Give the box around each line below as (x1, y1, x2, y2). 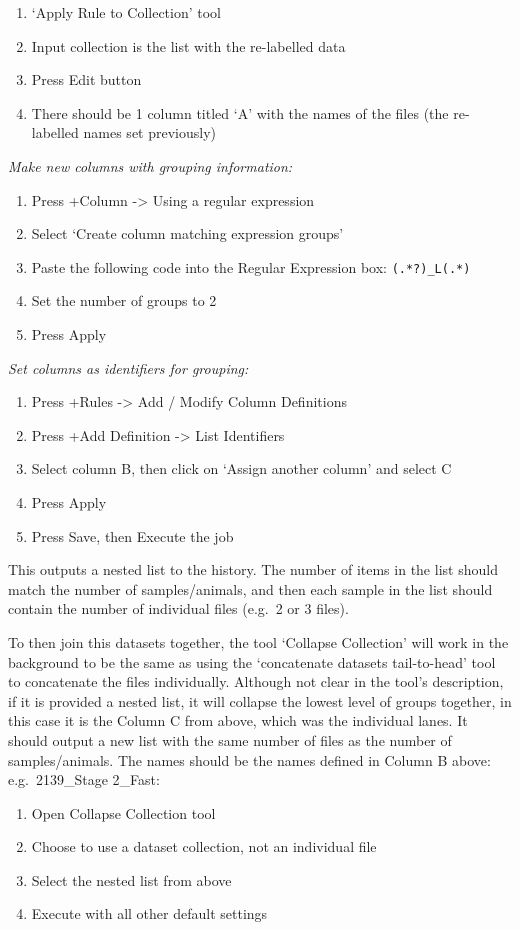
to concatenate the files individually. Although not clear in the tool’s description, (8, 671, 504, 692)
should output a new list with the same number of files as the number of (8, 729, 452, 750)
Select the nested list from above (31, 869, 232, 890)
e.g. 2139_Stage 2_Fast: (8, 769, 160, 790)
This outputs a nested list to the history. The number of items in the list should (8, 559, 498, 580)
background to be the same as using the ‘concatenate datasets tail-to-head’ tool (8, 651, 496, 672)
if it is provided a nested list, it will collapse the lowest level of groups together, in (8, 690, 512, 711)
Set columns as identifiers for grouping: (8, 357, 249, 378)
